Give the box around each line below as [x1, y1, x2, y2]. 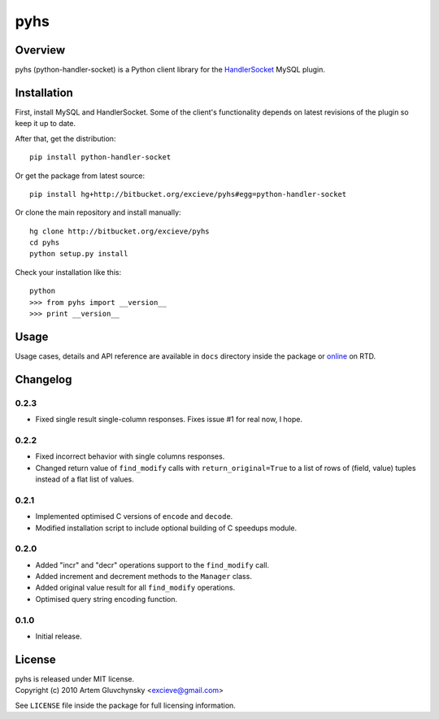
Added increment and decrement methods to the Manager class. [35, 572, 252, 582]
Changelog [15, 373, 72, 386]
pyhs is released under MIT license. [15, 673, 135, 683]
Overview [15, 43, 66, 57]
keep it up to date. [15, 119, 76, 129]
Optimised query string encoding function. [35, 594, 178, 604]
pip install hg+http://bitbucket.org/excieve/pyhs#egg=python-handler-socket [29, 190, 347, 198]
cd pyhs [29, 238, 60, 247]
